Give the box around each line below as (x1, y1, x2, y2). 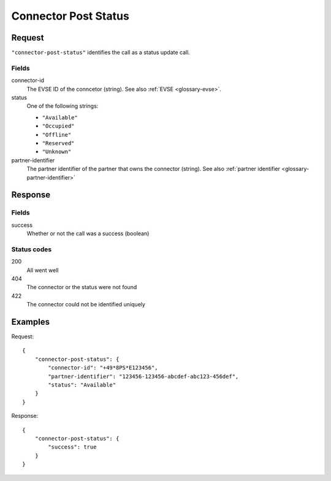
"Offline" (42, 131, 72, 138)
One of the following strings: (26, 102, 99, 110)
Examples (11, 316, 50, 327)
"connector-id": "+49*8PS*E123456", (48, 365, 159, 371)
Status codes (11, 245, 52, 254)
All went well (26, 267, 59, 274)
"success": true (48, 444, 97, 450)
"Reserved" (42, 140, 75, 146)
